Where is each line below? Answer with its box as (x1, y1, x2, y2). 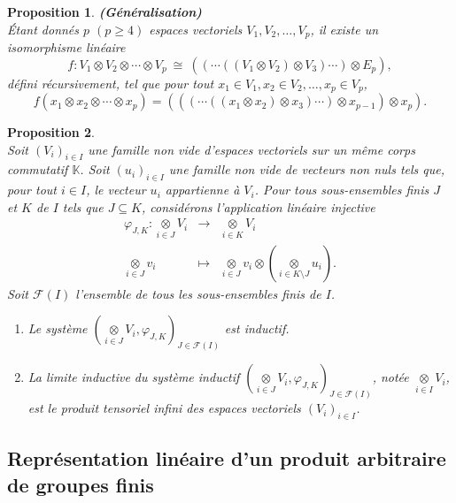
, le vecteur (86, 180, 146, 199)
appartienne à (165, 180, 240, 199)
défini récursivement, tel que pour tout (7, 73, 214, 92)
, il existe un (310, 19, 379, 38)
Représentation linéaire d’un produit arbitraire (7, 445, 446, 472)
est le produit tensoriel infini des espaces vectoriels (27, 399, 301, 417)
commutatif (7, 160, 68, 179)
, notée (372, 368, 409, 386)
